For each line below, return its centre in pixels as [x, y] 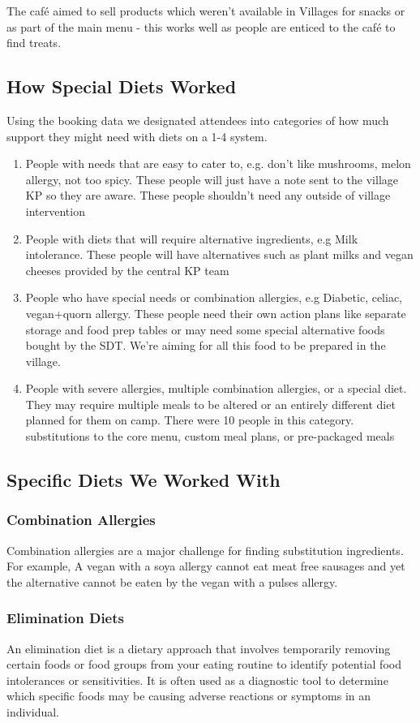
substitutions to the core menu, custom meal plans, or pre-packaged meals [210, 436]
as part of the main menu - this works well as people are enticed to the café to [201, 26]
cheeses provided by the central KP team [127, 270]
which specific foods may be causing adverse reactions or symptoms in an [189, 696]
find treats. [34, 43]
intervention [55, 211]
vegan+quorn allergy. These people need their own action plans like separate [216, 313]
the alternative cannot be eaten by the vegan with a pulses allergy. [172, 581]
